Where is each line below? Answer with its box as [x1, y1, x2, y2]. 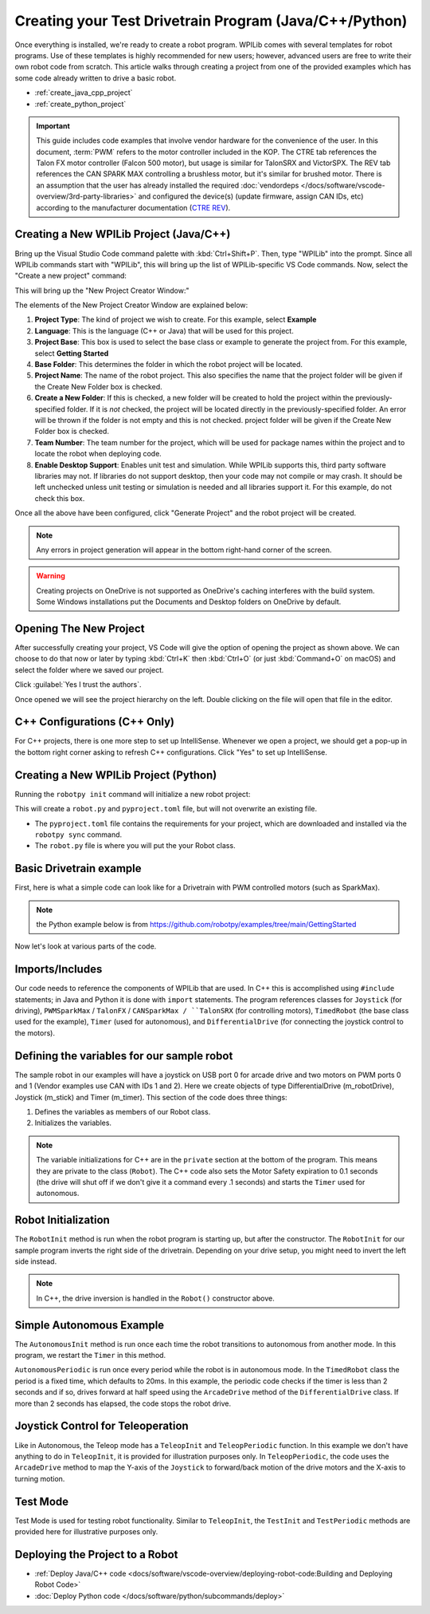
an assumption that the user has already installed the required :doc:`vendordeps [36, 180, 299, 190]
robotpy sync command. [34, 830, 123, 839]
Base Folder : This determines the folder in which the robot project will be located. [34, 360, 303, 369]
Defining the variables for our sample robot [14, 1049, 233, 1063]
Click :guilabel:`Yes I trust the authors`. [14, 680, 143, 689]
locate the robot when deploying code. [34, 449, 162, 459]
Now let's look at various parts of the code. [14, 941, 157, 951]
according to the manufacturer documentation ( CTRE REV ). [36, 203, 231, 212]
